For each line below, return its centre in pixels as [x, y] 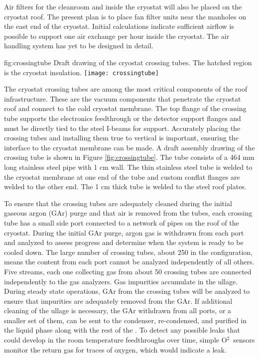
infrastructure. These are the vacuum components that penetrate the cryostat [123, 98]
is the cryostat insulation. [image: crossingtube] [81, 72]
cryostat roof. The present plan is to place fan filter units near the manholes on [125, 16]
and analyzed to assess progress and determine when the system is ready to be [124, 242]
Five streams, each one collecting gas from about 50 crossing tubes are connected [128, 271]
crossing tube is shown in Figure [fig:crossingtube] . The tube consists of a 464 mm [129, 157]
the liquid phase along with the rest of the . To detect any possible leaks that [122, 330]
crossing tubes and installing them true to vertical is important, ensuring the [121, 138]
